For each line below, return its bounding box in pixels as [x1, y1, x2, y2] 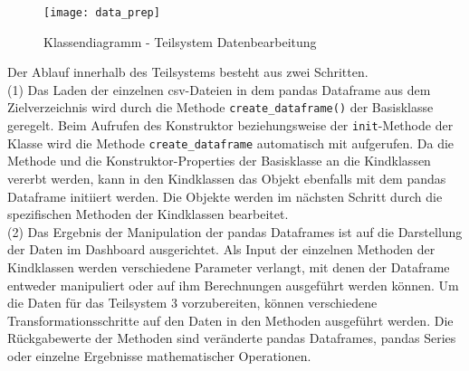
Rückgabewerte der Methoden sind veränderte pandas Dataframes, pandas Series [7, 328, 456, 347]
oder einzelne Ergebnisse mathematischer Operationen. [7, 346, 311, 365]
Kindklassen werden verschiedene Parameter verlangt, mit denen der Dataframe [7, 257, 450, 276]
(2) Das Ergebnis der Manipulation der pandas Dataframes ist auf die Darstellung [7, 222, 463, 241]
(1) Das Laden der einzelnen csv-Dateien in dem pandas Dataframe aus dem [7, 80, 431, 99]
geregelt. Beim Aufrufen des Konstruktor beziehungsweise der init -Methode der [7, 116, 454, 135]
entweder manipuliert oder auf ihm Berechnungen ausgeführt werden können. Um [7, 275, 459, 294]
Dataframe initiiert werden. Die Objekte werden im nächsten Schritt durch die [7, 186, 443, 205]
